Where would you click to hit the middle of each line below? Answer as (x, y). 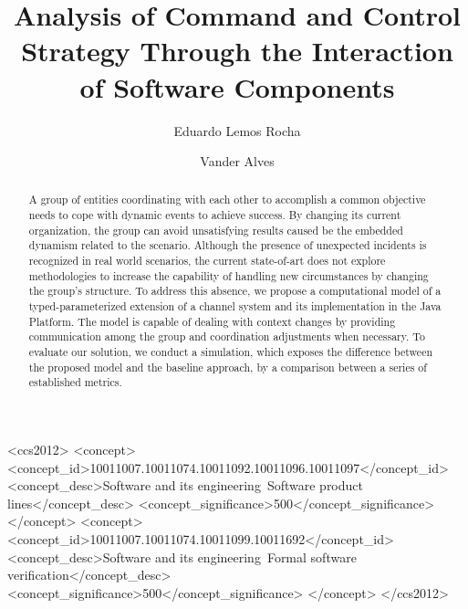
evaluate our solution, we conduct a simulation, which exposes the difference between (231, 352)
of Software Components (237, 86)
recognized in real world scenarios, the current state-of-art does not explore (207, 261)
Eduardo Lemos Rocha (237, 130)
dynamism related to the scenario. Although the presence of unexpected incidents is (228, 245)
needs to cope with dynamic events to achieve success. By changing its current (215, 215)
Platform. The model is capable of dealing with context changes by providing (212, 321)
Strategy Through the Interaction (237, 51)
